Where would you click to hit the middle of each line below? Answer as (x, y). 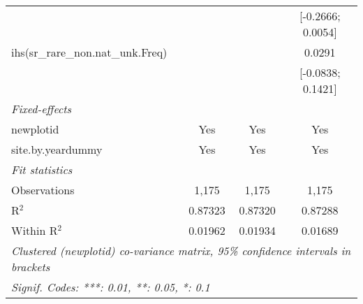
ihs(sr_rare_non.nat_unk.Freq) (89, 52)
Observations (43, 190)
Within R (35, 230)
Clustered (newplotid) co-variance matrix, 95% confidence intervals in (181, 251)
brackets (31, 267)
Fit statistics (42, 169)
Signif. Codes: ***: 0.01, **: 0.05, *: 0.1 (111, 287)
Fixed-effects (42, 109)
